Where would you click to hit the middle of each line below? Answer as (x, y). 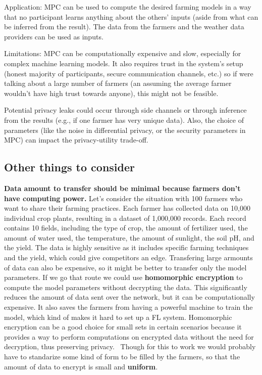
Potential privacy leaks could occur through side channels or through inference (125, 110)
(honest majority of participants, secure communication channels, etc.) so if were (129, 73)
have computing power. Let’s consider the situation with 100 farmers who (123, 198)
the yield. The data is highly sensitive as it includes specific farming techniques (126, 247)
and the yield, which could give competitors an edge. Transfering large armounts (128, 257)
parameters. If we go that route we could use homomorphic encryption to (123, 277)
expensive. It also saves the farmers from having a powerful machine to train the (128, 307)
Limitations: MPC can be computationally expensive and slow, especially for (123, 53)
